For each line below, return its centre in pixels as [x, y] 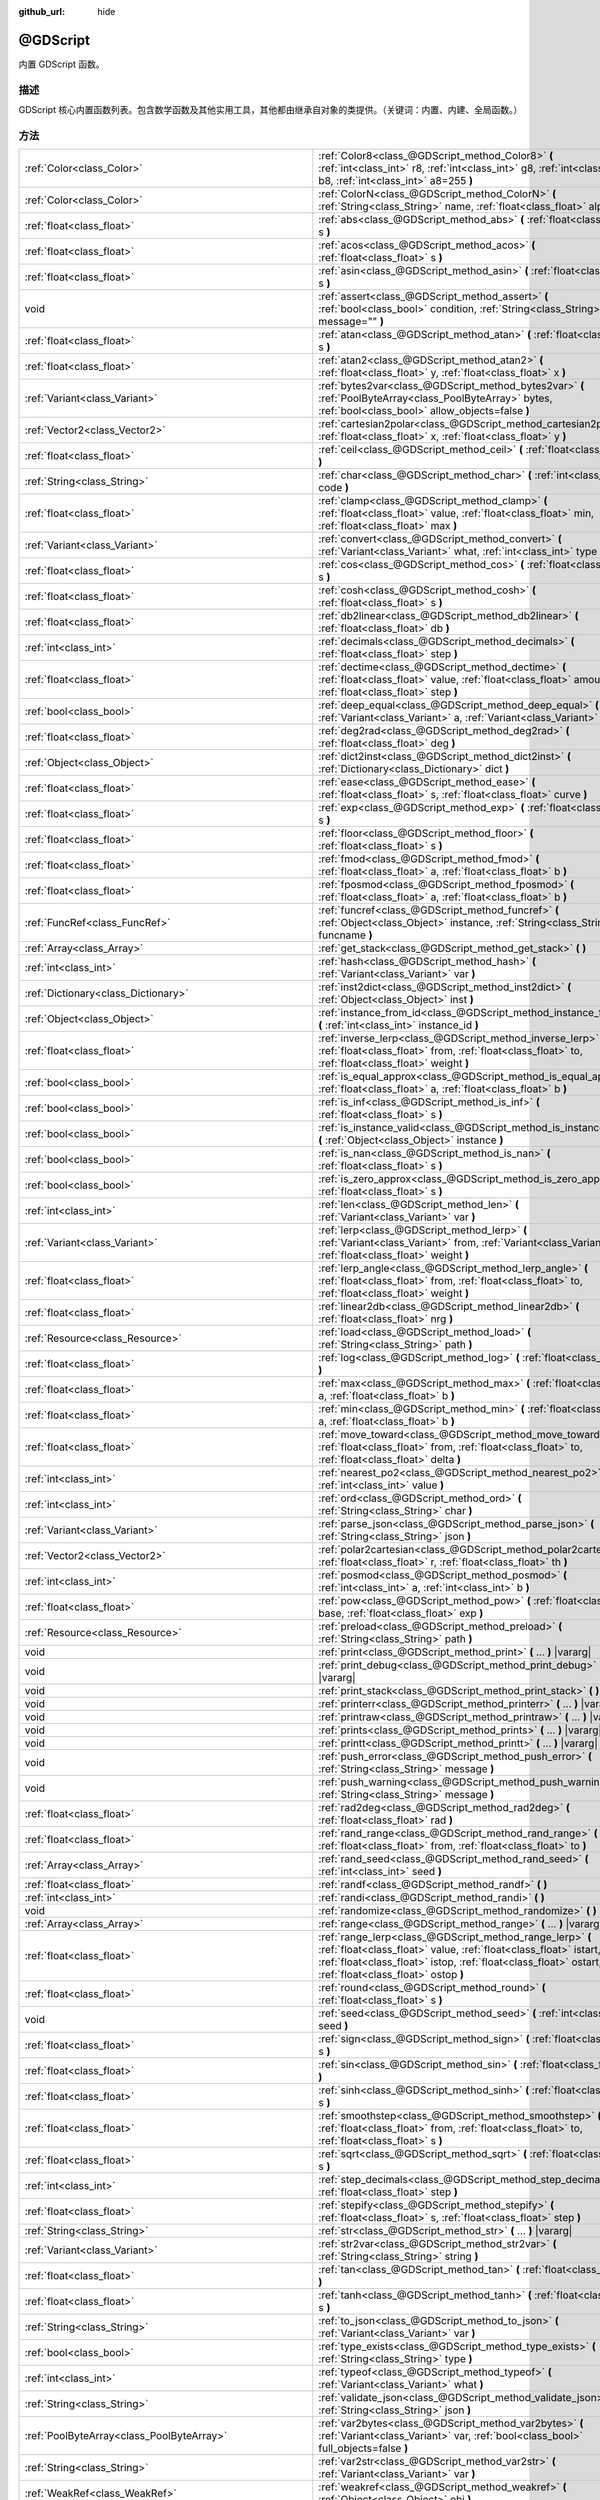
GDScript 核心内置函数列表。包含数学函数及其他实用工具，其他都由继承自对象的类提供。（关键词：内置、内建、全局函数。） [270, 110]
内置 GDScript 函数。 [61, 64]
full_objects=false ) [363, 2448]
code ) [333, 488]
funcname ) [345, 935]
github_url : [41, 11]
